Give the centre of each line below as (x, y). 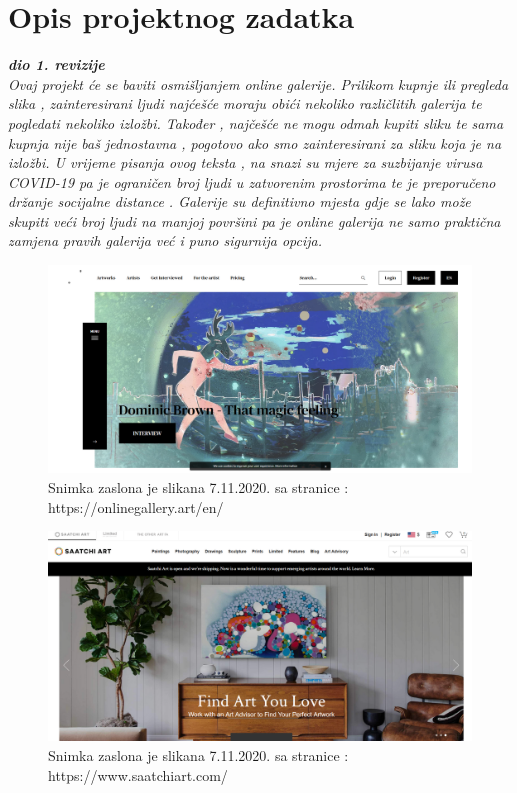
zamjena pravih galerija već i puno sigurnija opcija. (165, 240)
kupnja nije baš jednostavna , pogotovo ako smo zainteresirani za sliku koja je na (255, 142)
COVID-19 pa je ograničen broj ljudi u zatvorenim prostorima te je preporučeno (252, 181)
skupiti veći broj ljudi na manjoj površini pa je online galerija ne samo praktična (254, 220)
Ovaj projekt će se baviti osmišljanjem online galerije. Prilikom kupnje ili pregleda (258, 83)
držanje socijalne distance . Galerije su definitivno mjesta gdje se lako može (239, 201)
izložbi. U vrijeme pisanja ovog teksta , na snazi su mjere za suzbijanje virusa (245, 162)
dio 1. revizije (56, 64)
